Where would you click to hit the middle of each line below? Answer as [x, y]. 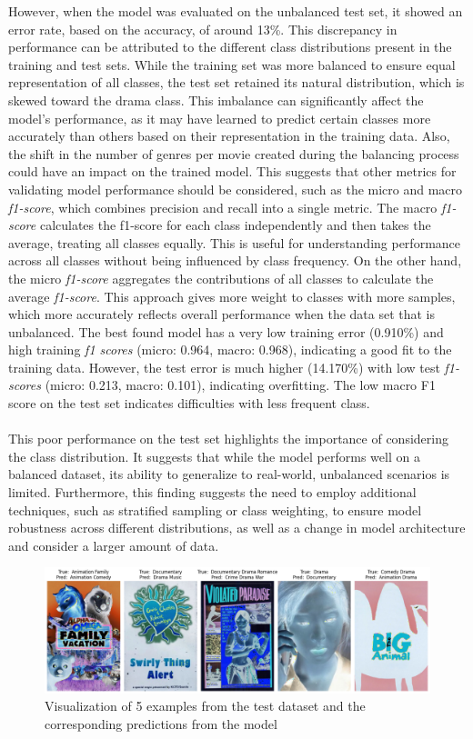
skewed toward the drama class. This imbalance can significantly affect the [216, 100]
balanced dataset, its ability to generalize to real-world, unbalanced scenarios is [229, 474]
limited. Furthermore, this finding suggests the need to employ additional [212, 492]
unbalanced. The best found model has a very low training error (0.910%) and [226, 331]
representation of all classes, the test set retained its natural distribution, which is [236, 82]
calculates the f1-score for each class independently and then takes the [235, 225]
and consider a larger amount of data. [114, 545]
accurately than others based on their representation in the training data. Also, [229, 136]
